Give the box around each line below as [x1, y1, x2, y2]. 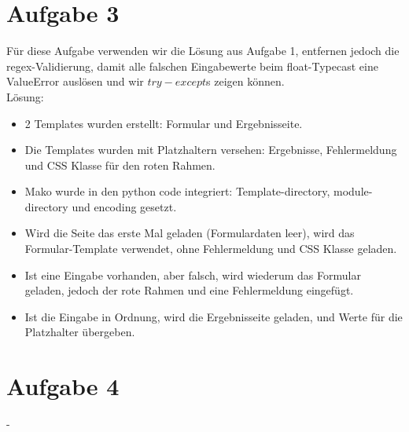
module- [333, 183, 373, 200]
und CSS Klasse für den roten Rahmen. [24, 156, 216, 173]
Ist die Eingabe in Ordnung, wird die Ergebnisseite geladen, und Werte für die [24, 308, 403, 324]
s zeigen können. [206, 73, 285, 90]
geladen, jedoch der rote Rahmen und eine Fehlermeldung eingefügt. [24, 282, 354, 298]
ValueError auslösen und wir [6, 73, 144, 90]
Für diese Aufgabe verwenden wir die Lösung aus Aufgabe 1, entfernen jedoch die [6, 42, 400, 59]
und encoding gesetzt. [72, 198, 177, 214]
